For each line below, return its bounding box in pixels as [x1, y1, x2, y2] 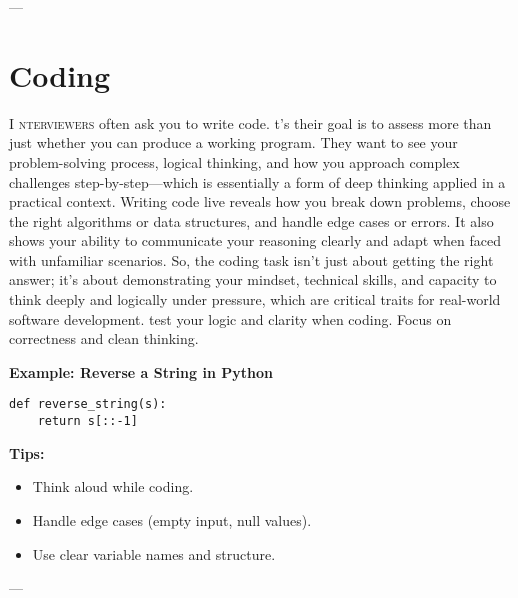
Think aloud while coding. [32, 476, 194, 497]
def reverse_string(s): [9, 397, 167, 412]
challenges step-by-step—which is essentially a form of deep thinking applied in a [9, 171, 506, 192]
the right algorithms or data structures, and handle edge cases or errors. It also [9, 210, 494, 231]
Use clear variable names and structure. [32, 543, 276, 564]
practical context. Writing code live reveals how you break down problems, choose [9, 191, 511, 212]
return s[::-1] [37, 414, 138, 429]
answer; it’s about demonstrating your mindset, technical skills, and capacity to [9, 269, 497, 290]
